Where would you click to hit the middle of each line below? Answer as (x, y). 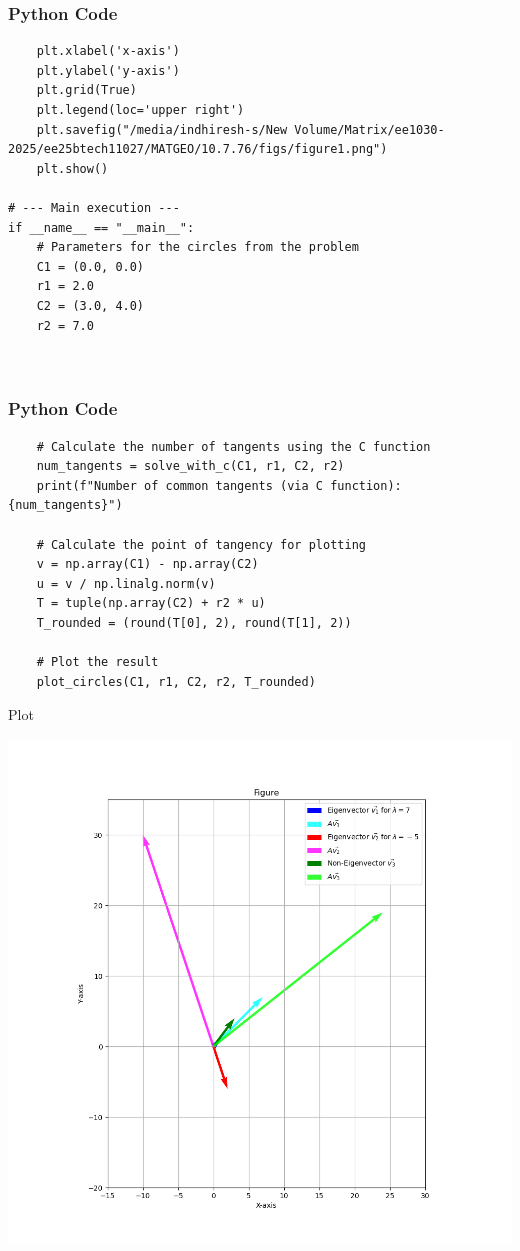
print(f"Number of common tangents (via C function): (219, 485)
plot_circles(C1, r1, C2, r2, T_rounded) (176, 681)
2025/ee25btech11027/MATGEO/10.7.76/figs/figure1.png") (198, 149)
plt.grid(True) (86, 90)
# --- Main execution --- (94, 207)
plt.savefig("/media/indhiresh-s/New (162, 129)
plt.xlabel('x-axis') (108, 51)
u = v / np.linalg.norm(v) (126, 583)
